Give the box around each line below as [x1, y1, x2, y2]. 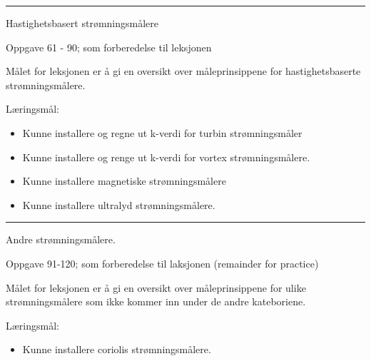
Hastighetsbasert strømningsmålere [6, 16, 158, 30]
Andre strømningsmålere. [6, 232, 116, 247]
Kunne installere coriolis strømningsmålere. [22, 342, 211, 357]
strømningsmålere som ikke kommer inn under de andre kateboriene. [6, 294, 306, 309]
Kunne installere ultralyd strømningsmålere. [22, 197, 215, 212]
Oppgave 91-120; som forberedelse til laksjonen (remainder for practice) [6, 255, 319, 270]
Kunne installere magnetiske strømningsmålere [22, 173, 226, 188]
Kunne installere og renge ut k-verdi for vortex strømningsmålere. [22, 149, 310, 164]
